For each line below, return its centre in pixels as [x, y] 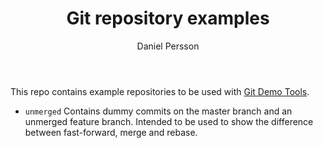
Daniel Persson [168, 46]
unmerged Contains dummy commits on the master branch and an [158, 111]
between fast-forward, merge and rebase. [111, 132]
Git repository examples [168, 18]
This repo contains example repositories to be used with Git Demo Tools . [160, 91]
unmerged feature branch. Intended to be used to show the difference [169, 121]
